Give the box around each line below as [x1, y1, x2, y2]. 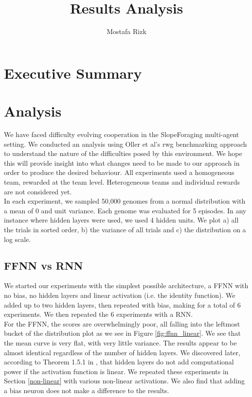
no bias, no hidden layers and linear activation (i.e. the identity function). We [4, 290, 235, 300]
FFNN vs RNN [4, 258, 83, 273]
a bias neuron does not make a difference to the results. [4, 385, 169, 395]
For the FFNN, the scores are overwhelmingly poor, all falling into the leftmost [4, 318, 240, 328]
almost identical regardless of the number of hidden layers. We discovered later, [4, 347, 240, 357]
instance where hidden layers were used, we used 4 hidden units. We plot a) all [4, 215, 239, 225]
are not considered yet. [4, 186, 72, 196]
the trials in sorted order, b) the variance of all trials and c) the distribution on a [4, 224, 246, 234]
